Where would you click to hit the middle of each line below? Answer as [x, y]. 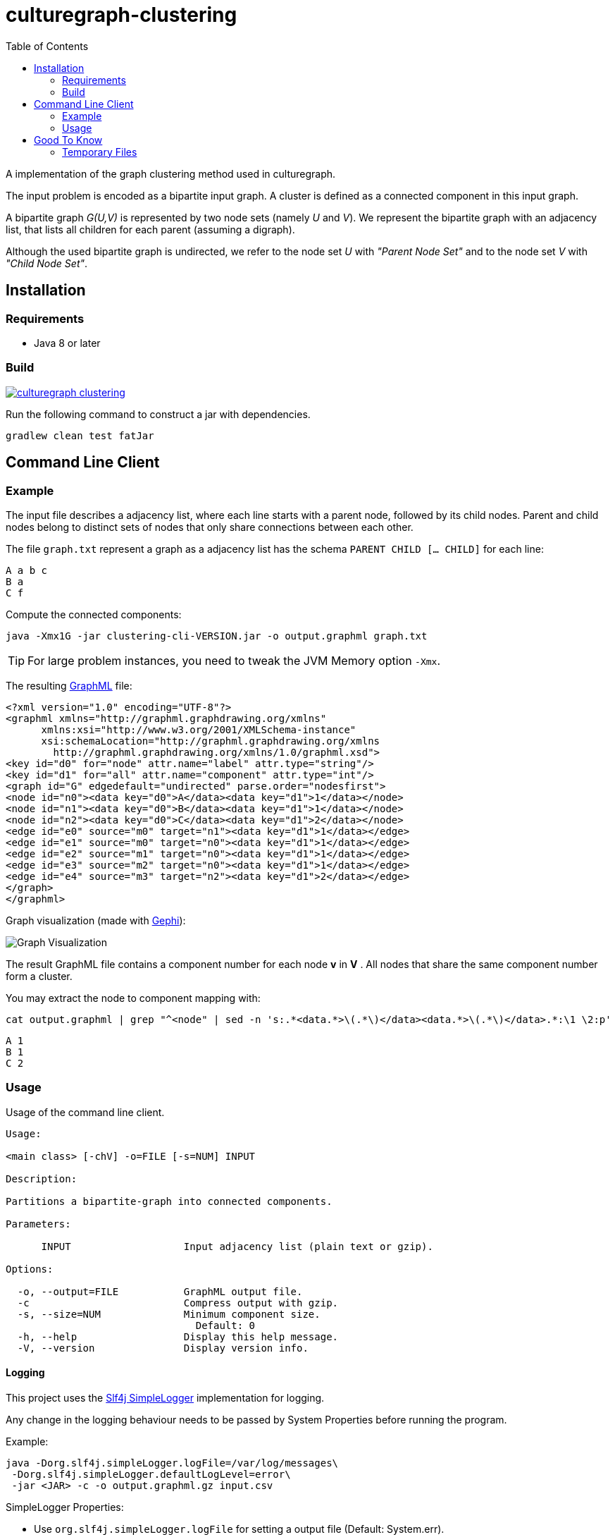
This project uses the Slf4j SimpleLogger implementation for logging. [165, 1397]
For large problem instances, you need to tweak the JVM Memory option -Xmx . [234, 660]
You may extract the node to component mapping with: [133, 998]
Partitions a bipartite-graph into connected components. [169, 1201]
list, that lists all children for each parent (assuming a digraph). [150, 229]
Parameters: [38, 1224]
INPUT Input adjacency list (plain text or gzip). [237, 1246]
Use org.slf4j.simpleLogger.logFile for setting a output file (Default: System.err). [239, 1529]
